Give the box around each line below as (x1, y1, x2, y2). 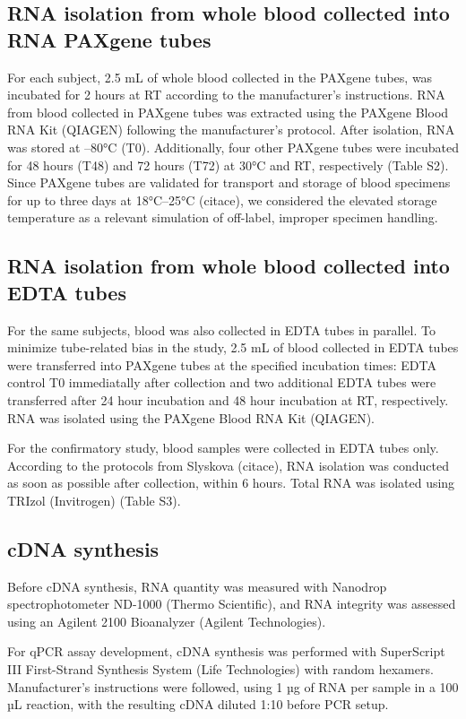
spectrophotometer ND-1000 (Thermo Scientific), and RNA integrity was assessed (7, 594, 456, 613)
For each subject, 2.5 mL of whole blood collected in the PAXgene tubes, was (7, 67, 433, 86)
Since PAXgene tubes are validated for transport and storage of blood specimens (7, 173, 451, 192)
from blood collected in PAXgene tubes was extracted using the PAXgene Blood (7, 102, 449, 121)
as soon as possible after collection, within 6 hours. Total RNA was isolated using (7, 473, 455, 492)
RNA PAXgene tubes (7, 25, 211, 53)
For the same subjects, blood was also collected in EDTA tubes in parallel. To (7, 320, 436, 339)
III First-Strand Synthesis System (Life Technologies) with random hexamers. (7, 660, 434, 679)
